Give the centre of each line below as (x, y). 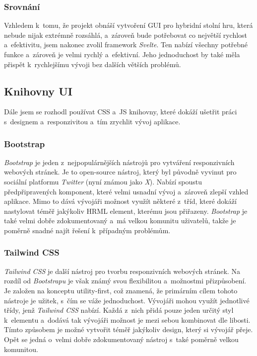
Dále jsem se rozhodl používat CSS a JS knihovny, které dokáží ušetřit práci (121, 112)
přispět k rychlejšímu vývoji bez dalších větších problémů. (93, 64)
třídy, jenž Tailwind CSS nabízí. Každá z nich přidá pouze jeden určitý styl (119, 310)
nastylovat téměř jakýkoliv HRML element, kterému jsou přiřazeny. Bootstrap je (126, 211)
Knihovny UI (38, 91)
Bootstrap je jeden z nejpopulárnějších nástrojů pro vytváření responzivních (119, 162)
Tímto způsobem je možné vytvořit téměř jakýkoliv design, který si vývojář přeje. (128, 329)
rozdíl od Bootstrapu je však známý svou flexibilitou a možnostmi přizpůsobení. (125, 281)
